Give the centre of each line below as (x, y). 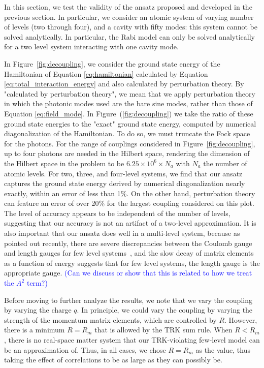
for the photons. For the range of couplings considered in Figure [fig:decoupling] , (130, 143)
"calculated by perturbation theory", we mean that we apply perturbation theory (130, 93)
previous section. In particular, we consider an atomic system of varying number (129, 17)
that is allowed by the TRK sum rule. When (163, 330)
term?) (37, 283)
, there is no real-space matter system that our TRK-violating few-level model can (132, 340)
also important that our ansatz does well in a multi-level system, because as (122, 233)
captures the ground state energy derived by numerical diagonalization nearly (125, 183)
